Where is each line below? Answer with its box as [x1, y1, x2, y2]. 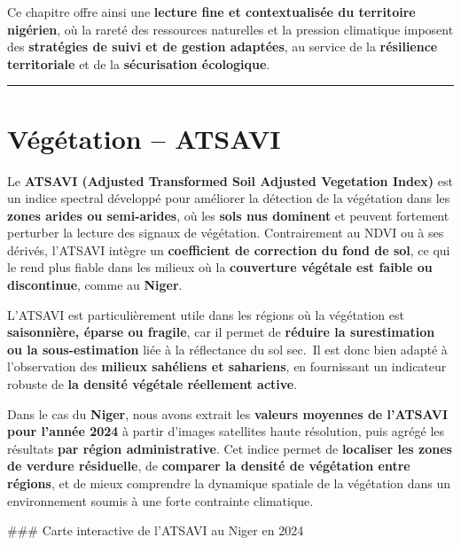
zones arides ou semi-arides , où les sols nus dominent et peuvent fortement [7, 206, 449, 224]
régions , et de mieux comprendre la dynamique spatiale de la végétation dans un [7, 474, 451, 492]
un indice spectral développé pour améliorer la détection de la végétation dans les [7, 189, 450, 207]
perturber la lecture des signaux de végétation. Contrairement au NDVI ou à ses [7, 223, 444, 242]
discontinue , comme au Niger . [7, 276, 183, 294]
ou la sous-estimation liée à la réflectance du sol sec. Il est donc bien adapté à [7, 339, 448, 358]
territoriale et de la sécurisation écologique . [7, 54, 270, 73]
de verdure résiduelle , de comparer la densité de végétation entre [7, 456, 410, 475]
